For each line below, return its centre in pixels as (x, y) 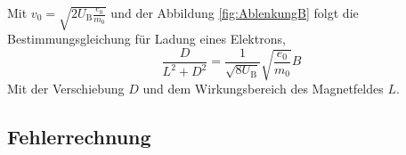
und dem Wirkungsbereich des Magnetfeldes (263, 89)
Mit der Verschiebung (66, 89)
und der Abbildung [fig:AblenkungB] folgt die (235, 12)
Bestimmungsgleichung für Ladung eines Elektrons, (146, 39)
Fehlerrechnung (79, 137)
